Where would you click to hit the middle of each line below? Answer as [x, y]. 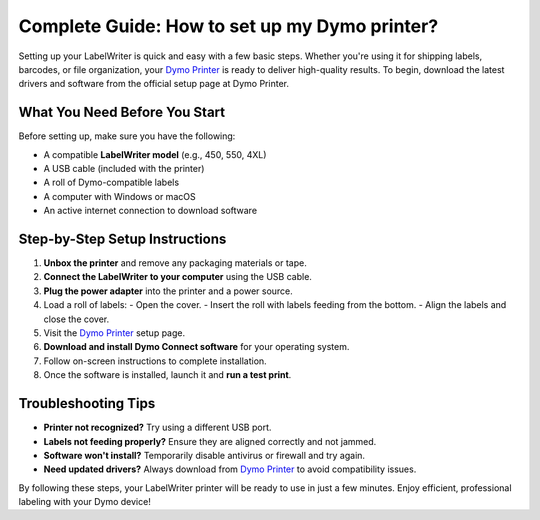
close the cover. [76, 319]
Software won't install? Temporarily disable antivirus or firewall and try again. [204, 455]
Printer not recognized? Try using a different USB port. [157, 427]
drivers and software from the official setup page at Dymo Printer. [154, 84]
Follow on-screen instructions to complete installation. [155, 361]
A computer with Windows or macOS [119, 196]
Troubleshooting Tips [87, 403]
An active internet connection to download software [150, 211]
